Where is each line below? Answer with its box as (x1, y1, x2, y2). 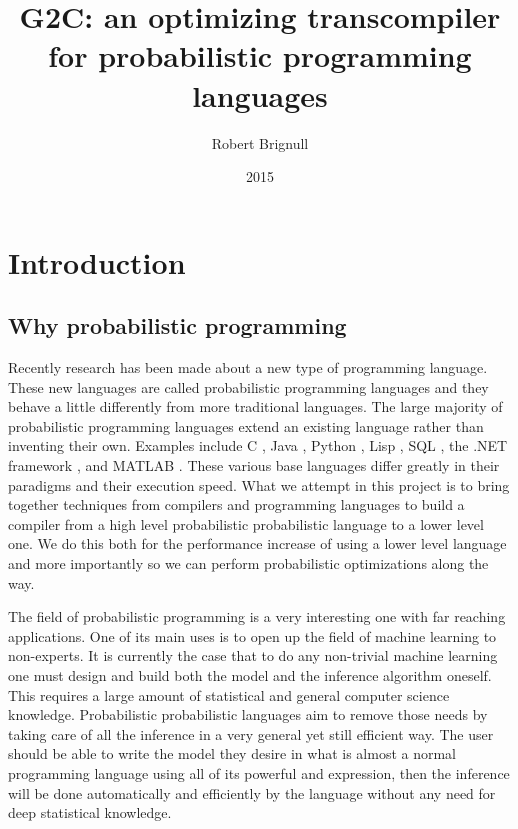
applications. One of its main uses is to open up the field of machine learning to (8, 625, 497, 646)
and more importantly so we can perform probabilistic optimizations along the (8, 553, 489, 574)
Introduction (8, 241, 186, 282)
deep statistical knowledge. (8, 802, 172, 823)
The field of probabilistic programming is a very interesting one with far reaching (8, 606, 506, 627)
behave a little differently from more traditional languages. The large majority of (8, 396, 503, 417)
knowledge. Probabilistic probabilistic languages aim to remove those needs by (8, 704, 488, 725)
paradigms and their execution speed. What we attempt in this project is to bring (8, 474, 510, 495)
